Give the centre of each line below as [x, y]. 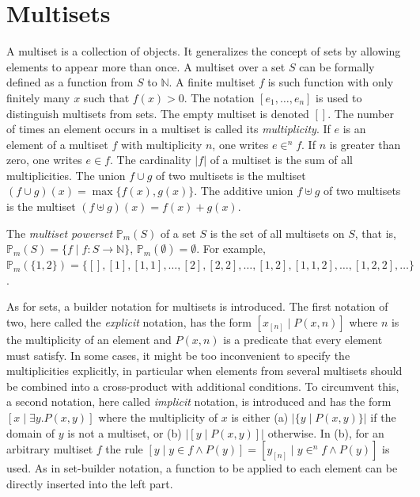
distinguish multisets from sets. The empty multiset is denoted [158, 113]
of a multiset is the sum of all [281, 160]
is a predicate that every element [303, 340]
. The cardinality [150, 160]
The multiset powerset [60, 233]
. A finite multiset [212, 82]
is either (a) [260, 417]
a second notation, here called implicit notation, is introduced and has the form [199, 401]
